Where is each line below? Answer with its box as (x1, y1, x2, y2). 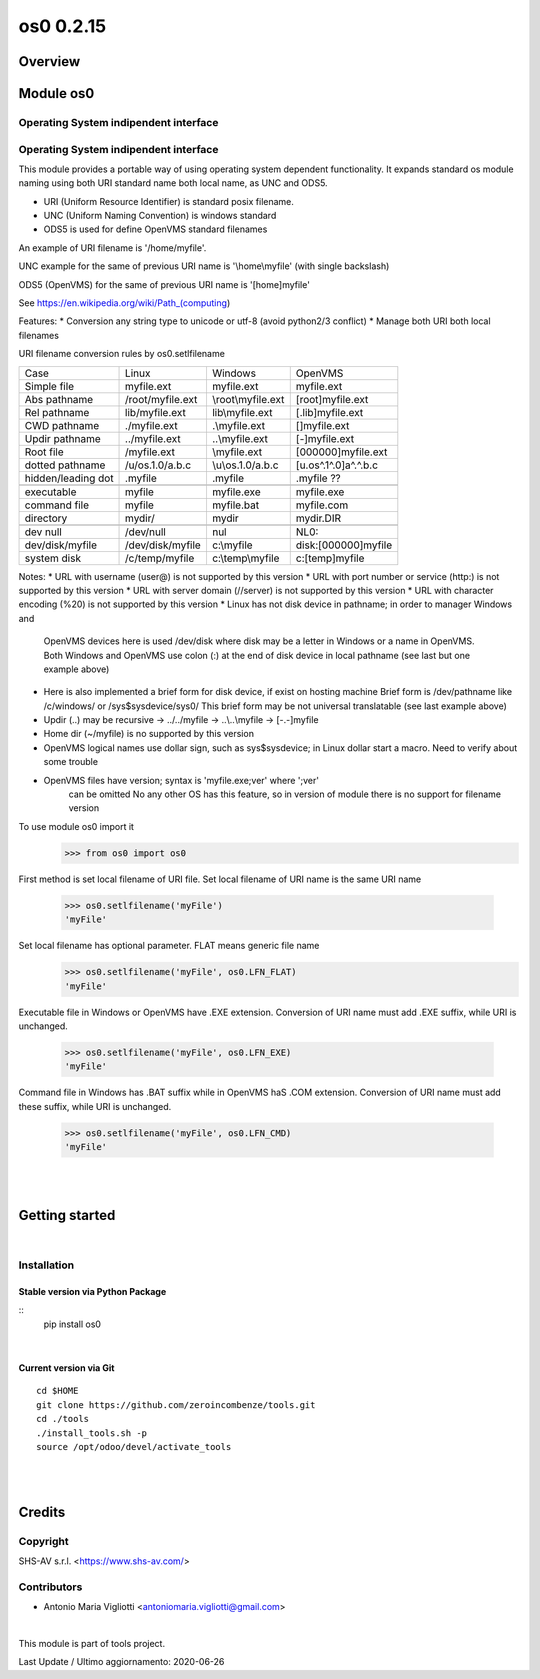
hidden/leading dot (24, 471, 114, 485)
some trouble (43, 756, 99, 768)
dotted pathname (24, 458, 106, 472)
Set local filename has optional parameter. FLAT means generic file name (18, 940, 320, 952)
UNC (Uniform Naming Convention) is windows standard (43, 210, 277, 222)
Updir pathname (24, 431, 102, 445)
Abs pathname (24, 392, 94, 406)
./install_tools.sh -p (36, 1427, 148, 1439)
